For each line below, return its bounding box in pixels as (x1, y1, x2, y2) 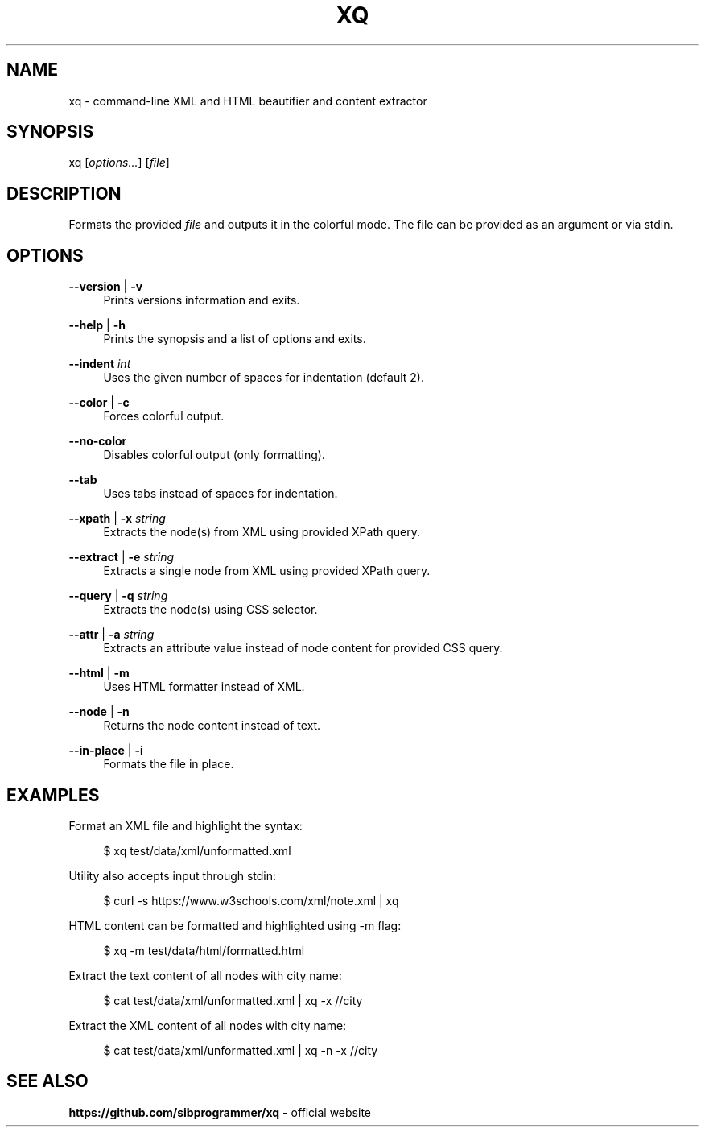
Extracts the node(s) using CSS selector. (103, 602, 318, 617)
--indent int (68, 357, 131, 371)
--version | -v (68, 279, 143, 294)
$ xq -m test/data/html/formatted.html (103, 943, 305, 957)
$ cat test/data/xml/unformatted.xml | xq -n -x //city (103, 1043, 378, 1057)
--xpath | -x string (68, 511, 166, 526)
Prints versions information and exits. (103, 293, 300, 308)
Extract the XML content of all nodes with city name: (68, 1018, 347, 1032)
